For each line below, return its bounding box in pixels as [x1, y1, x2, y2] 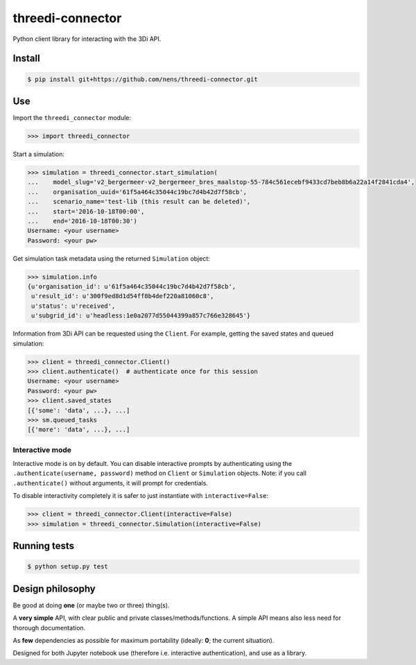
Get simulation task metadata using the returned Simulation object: [12, 254, 211, 263]
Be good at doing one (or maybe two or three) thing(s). [12, 601, 170, 610]
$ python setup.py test [27, 562, 109, 571]
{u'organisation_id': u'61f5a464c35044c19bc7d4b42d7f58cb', [27, 283, 236, 291]
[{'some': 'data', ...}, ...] [27, 406, 130, 414]
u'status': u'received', [31, 302, 116, 310]
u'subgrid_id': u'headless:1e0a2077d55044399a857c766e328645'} [31, 312, 251, 320]
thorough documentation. [12, 623, 86, 632]
